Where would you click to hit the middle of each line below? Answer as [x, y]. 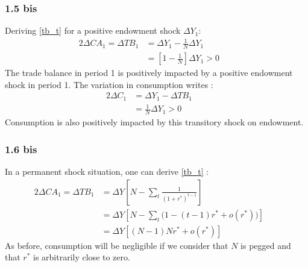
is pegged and [266, 245]
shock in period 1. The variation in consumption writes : [109, 84]
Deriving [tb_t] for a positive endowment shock [93, 30]
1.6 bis [21, 149]
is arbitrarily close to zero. [82, 257]
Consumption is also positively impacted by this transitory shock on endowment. [154, 122]
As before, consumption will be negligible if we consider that [117, 245]
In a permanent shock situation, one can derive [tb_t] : [107, 171]
